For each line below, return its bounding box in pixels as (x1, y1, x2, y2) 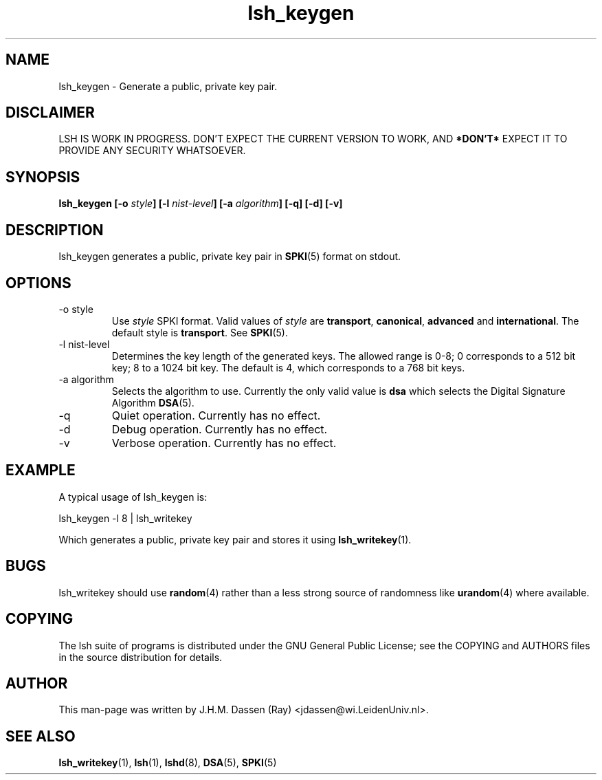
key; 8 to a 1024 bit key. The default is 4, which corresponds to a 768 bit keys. (111, 361, 465, 373)
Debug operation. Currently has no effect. (111, 422, 328, 436)
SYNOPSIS (5, 168, 80, 186)
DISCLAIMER (5, 104, 95, 122)
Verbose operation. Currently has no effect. (111, 435, 337, 450)
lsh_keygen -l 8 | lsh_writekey (58, 512, 192, 524)
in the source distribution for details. (58, 651, 223, 663)
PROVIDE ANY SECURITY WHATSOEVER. (58, 144, 246, 157)
